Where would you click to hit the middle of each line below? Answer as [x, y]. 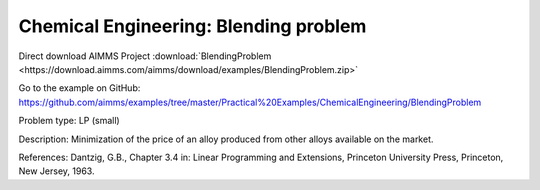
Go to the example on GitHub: [79, 88]
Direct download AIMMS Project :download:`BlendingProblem [145, 56]
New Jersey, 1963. [56, 171]
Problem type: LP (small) [69, 121]
